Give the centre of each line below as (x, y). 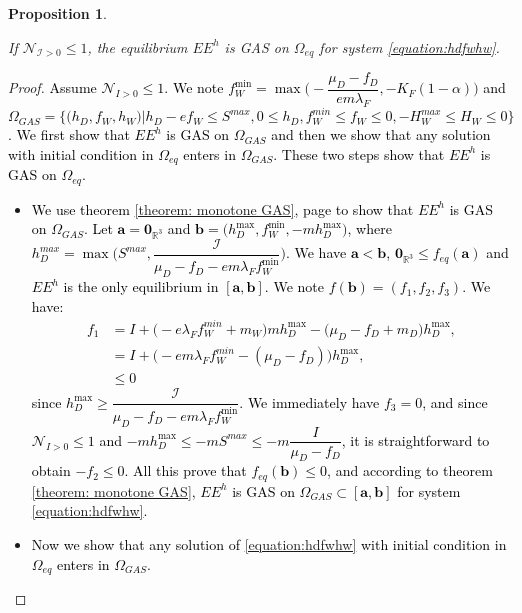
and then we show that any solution (381, 134)
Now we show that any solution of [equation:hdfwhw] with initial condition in (269, 544)
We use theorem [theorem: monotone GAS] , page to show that (222, 208)
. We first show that (69, 134)
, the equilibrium (137, 46)
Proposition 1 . (57, 13)
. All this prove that (185, 470)
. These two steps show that (359, 153)
